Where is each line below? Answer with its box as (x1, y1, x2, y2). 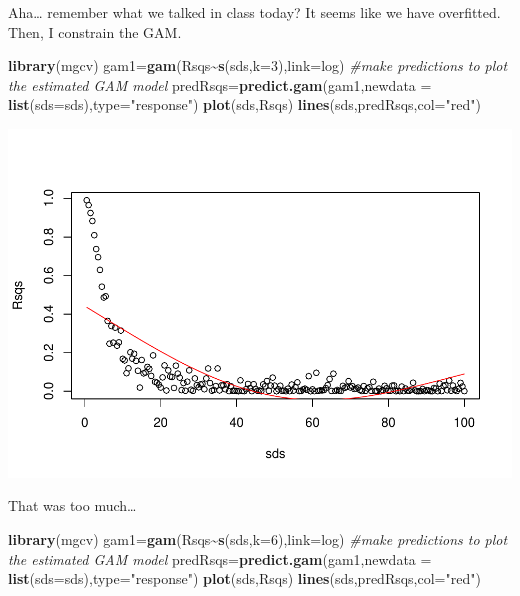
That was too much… (8, 495, 137, 516)
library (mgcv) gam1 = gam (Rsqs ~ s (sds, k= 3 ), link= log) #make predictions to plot (8, 55, 508, 76)
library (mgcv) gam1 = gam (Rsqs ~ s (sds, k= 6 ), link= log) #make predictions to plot (8, 529, 508, 550)
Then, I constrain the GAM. (8, 21, 182, 42)
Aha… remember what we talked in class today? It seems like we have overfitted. (8, 2, 501, 22)
